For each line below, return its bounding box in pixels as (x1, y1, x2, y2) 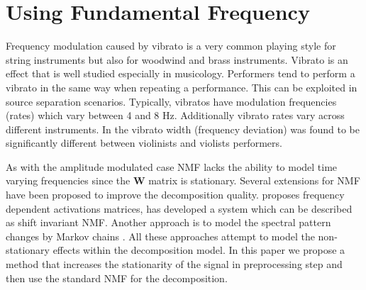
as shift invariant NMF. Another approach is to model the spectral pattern (6, 215, 331, 230)
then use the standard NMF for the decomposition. (6, 270, 228, 285)
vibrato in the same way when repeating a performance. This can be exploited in (6, 79, 357, 94)
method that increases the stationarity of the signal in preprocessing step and (6, 257, 343, 272)
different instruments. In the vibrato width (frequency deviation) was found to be (6, 121, 360, 136)
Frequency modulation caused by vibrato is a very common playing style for (6, 38, 336, 53)
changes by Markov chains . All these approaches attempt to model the (6, 228, 315, 243)
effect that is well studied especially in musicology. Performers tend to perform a (6, 66, 355, 81)
